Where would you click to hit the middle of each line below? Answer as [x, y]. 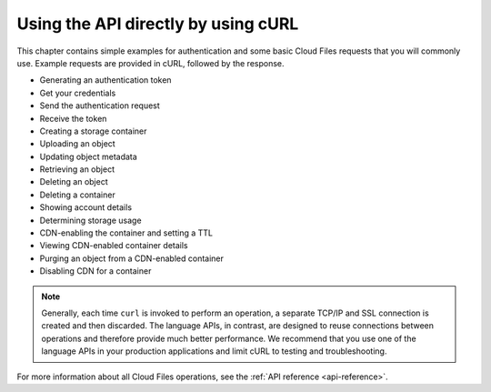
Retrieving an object [77, 169]
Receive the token [73, 118]
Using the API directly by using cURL [158, 24]
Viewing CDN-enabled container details [114, 246]
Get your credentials [78, 93]
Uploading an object [77, 144]
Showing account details [85, 207]
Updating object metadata [89, 156]
